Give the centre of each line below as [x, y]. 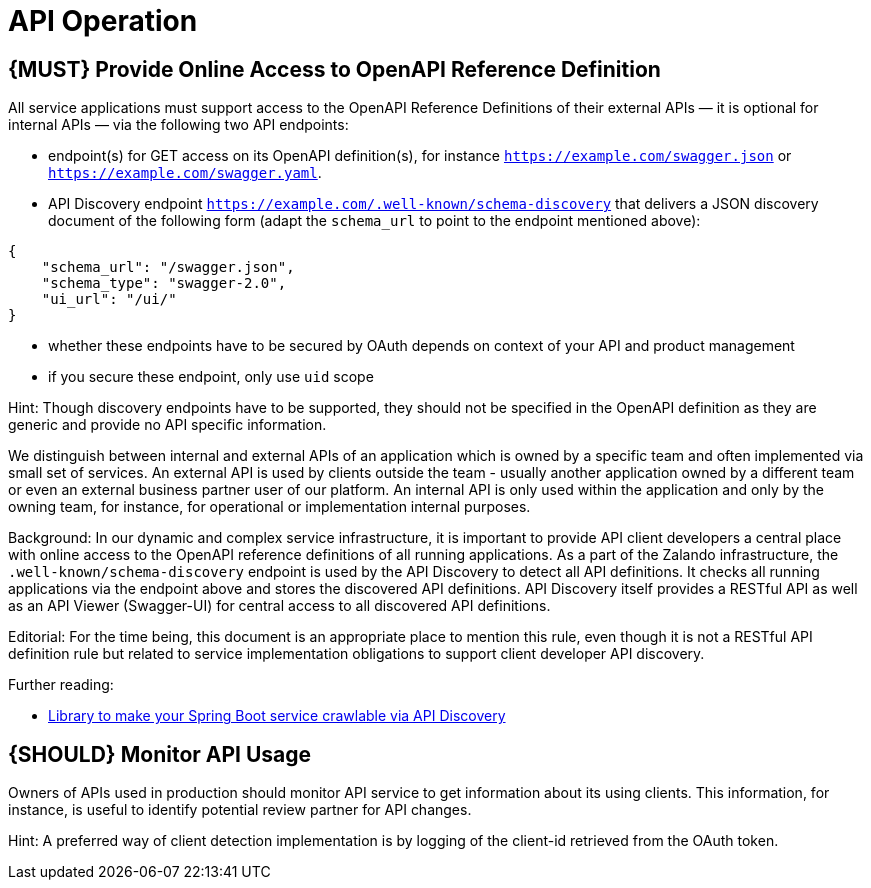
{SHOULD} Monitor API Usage [160, 754]
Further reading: [61, 685]
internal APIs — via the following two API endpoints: [178, 125]
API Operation [103, 21]
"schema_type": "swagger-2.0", [164, 283]
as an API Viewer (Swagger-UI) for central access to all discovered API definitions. [279, 606]
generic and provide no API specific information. [167, 425]
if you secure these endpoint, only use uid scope [211, 377]
